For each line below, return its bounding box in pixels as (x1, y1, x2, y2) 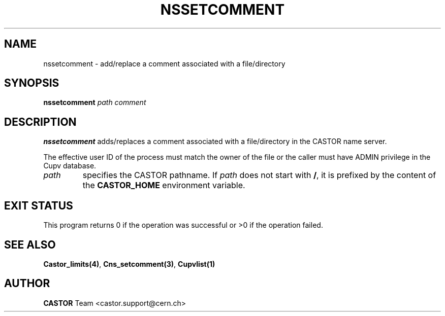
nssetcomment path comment (43, 98, 146, 107)
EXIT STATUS (4, 199, 73, 212)
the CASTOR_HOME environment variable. (82, 180, 245, 191)
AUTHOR (4, 277, 50, 290)
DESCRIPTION (4, 115, 77, 128)
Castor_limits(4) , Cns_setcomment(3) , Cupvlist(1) (43, 259, 215, 268)
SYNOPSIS (4, 77, 59, 90)
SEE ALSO (4, 238, 56, 251)
